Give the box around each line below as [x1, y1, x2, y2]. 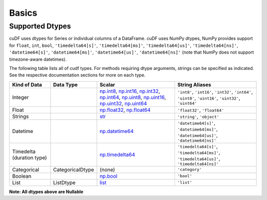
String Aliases [177, 81, 211, 88]
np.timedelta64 [99, 151, 135, 158]
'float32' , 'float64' [177, 106, 224, 113]
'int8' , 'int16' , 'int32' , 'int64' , [177, 89, 253, 96]
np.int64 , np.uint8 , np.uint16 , [99, 94, 166, 100]
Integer [12, 94, 29, 100]
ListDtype [53, 179, 76, 186]
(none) [99, 166, 115, 173]
